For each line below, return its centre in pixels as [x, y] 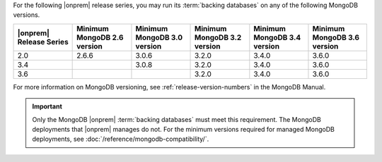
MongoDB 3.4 [277, 37]
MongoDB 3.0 [159, 37]
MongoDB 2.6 [100, 37]
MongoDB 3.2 [218, 37]
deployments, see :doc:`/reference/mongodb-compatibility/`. [121, 139]
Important [47, 106]
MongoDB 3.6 [336, 37]
